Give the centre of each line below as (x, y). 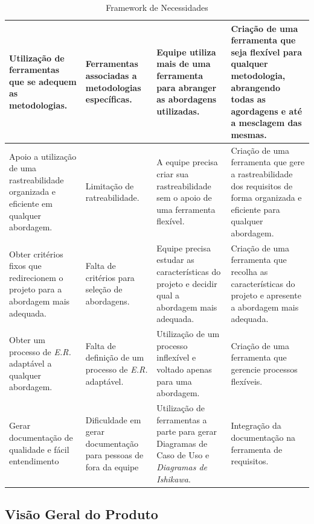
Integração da (256, 425)
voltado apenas (184, 369)
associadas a (111, 75)
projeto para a (36, 289)
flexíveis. (247, 381)
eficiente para (255, 209)
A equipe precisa (187, 162)
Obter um (27, 339)
